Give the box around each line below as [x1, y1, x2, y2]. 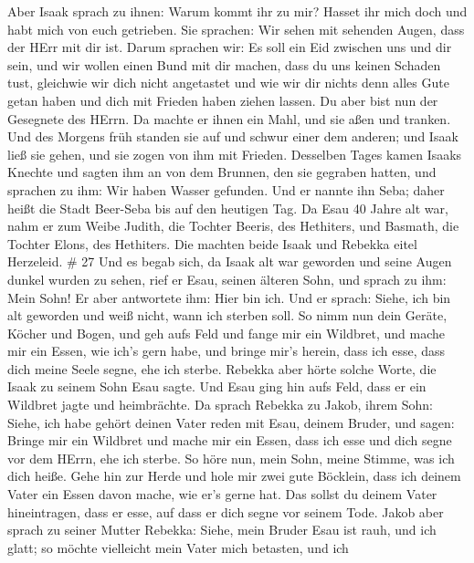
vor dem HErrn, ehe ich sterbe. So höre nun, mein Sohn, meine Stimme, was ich [7, 448, 455, 467]
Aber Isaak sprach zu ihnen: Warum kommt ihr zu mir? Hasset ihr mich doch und [7, 2, 468, 20]
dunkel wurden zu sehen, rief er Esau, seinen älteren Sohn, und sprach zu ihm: [7, 269, 447, 288]
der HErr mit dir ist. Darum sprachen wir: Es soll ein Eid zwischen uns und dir [7, 37, 452, 57]
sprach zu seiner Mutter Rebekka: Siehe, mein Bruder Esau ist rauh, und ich [7, 520, 437, 539]
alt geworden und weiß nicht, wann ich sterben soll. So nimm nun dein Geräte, [7, 306, 448, 325]
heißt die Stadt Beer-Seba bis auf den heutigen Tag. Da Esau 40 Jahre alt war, [7, 198, 448, 217]
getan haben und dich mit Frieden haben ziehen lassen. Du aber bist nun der [7, 90, 438, 109]
